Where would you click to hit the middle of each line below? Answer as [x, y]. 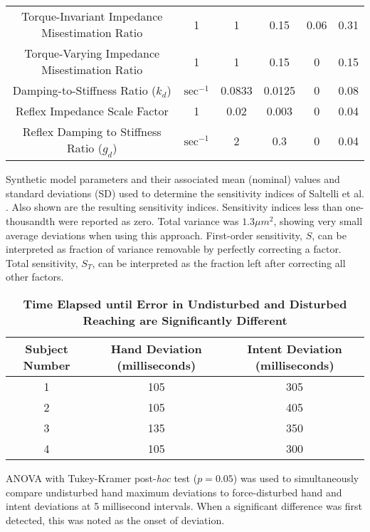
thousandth [31, 220]
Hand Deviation [156, 348]
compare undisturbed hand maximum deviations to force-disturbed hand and [174, 492]
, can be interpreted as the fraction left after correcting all [219, 262]
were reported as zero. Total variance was [148, 220]
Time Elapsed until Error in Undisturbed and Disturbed [185, 303]
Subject [47, 348]
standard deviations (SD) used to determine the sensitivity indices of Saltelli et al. [185, 193]
